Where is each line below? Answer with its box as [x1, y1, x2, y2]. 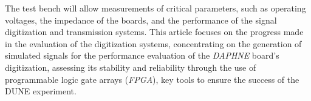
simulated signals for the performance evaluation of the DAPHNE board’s [5, 49, 279, 62]
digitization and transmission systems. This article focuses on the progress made [5, 25, 304, 38]
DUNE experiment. [5, 85, 77, 97]
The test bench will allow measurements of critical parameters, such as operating [5, 2, 306, 14]
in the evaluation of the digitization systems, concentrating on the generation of [5, 37, 302, 50]
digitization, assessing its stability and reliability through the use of [5, 60, 256, 73]
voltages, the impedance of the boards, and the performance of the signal [5, 13, 277, 26]
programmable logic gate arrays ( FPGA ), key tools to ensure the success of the [5, 73, 299, 85]
